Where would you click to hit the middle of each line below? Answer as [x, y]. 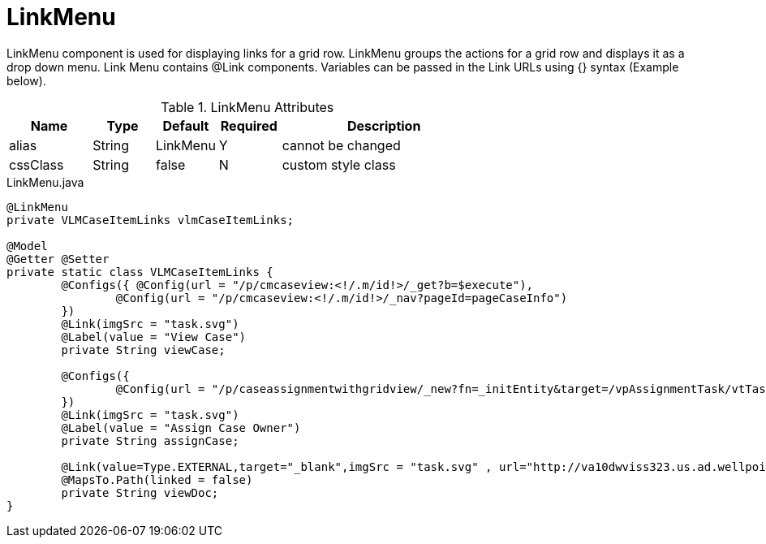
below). [26, 80]
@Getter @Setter [58, 259]
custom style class [339, 164]
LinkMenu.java [45, 182]
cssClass [37, 164]
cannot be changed [341, 145]
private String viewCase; [143, 350]
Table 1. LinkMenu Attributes [247, 107]
